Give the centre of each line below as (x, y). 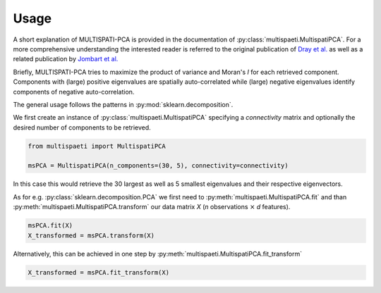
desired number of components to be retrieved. (82, 127)
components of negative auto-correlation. (74, 92)
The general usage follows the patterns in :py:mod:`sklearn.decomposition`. (123, 104)
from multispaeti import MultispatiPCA (97, 146)
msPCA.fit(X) (50, 226)
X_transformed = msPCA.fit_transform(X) (98, 272)
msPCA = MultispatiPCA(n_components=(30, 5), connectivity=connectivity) (158, 166)
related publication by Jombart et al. (66, 59)
